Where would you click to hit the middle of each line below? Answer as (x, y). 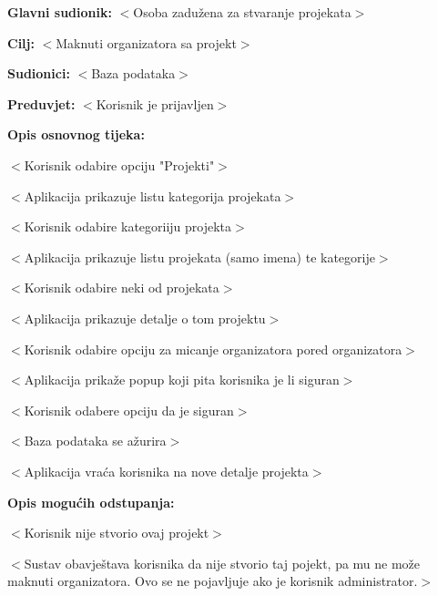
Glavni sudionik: (60, 12)
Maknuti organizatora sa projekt (146, 42)
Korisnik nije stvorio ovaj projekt (117, 533)
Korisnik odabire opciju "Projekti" (119, 164)
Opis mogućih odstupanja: (91, 502)
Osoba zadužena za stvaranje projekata (242, 12)
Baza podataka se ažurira (95, 441)
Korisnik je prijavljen (155, 103)
